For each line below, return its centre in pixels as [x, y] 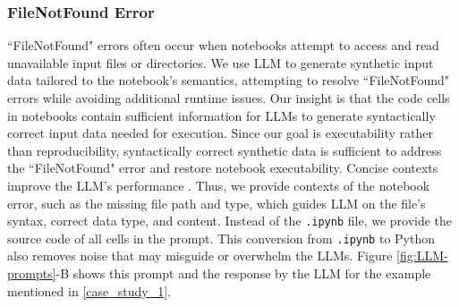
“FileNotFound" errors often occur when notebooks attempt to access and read [223, 45]
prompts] [32, 273]
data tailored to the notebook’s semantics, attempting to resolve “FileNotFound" [229, 80]
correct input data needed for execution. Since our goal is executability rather [220, 133]
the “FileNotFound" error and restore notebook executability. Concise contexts [223, 168]
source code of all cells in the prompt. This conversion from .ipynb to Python [221, 238]
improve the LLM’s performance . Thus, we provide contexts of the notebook [219, 185]
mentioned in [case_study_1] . [89, 290]
